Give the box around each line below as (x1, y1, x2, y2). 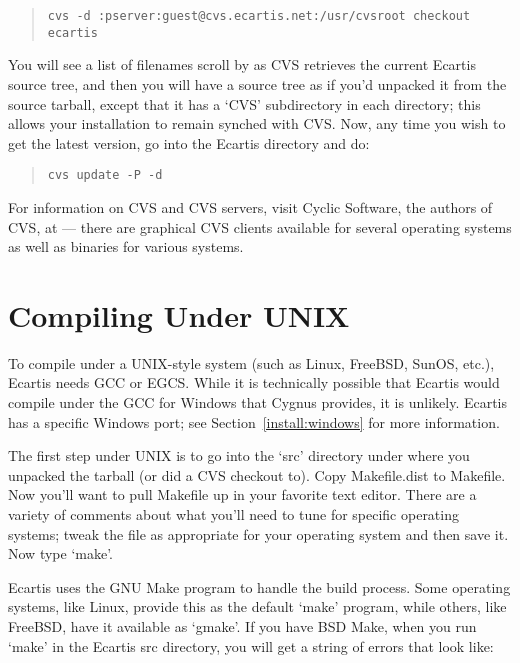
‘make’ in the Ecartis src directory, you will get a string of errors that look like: (8, 635, 494, 656)
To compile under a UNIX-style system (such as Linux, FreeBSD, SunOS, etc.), (8, 352, 495, 373)
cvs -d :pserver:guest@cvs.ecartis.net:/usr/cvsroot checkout (47, 9, 471, 23)
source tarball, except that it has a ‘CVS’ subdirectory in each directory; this (8, 93, 481, 114)
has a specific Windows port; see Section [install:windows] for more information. (8, 411, 500, 432)
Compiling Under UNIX (8, 294, 350, 335)
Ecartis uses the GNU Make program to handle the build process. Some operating (8, 576, 511, 597)
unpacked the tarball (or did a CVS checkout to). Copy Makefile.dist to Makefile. (8, 464, 506, 485)
